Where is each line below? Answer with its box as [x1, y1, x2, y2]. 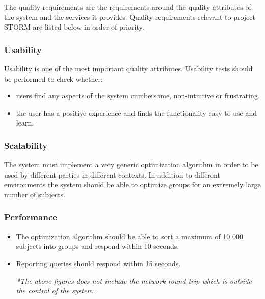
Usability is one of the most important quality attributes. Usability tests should [4, 63, 253, 73]
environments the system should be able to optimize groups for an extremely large [4, 179, 261, 190]
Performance [4, 211, 57, 223]
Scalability [4, 139, 48, 152]
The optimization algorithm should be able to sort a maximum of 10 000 [16, 231, 243, 241]
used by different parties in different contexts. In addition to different [4, 169, 220, 180]
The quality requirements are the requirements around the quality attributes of [4, 2, 251, 12]
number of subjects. [4, 189, 65, 200]
